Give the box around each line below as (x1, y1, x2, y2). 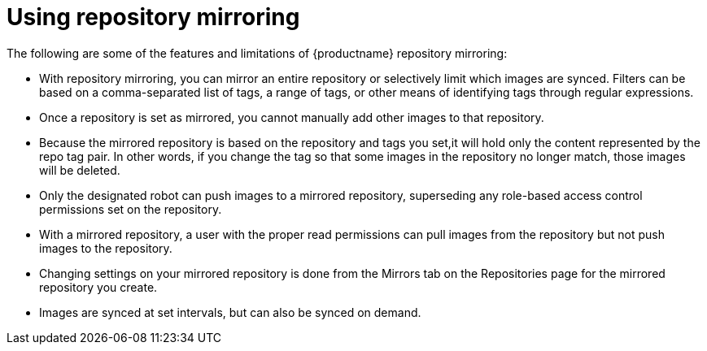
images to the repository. (39, 240, 172, 255)
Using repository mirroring (7, 3, 300, 31)
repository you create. (39, 279, 158, 294)
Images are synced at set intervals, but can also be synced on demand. (39, 305, 421, 319)
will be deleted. (39, 162, 120, 177)
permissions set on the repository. (39, 201, 222, 216)
